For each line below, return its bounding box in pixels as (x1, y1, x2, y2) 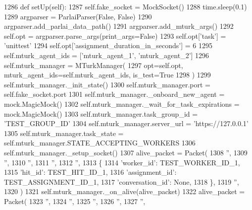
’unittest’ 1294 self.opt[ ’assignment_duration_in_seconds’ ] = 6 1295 (4, 40, 212, 51)
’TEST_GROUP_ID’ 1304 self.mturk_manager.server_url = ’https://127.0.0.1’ (4, 118, 249, 129)
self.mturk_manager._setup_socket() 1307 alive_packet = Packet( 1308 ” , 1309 (4, 147, 248, 157)
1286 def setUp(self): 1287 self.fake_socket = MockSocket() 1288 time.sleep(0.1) (4, 1, 247, 11)
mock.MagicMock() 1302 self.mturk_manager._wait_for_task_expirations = (4, 98, 240, 109)
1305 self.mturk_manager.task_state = (4, 128, 124, 138)
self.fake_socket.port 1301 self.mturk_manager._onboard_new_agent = (4, 89, 225, 99)
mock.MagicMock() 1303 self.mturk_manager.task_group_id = (4, 108, 198, 119)
